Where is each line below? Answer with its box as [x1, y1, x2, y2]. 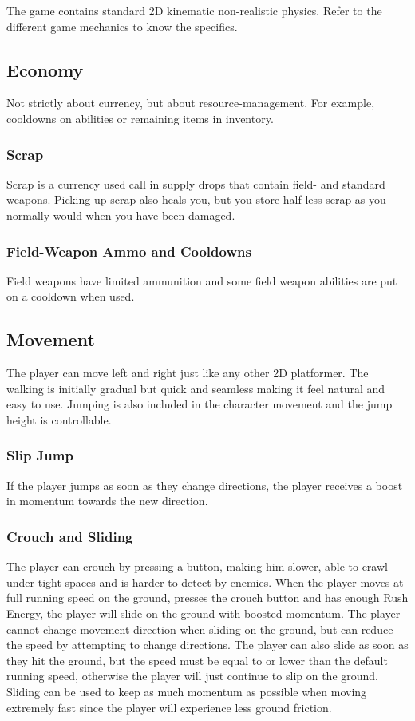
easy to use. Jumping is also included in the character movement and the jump [6, 396, 393, 412]
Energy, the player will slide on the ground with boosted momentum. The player [6, 604, 401, 621]
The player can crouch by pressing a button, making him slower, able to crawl [6, 558, 388, 575]
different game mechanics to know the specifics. [6, 18, 238, 34]
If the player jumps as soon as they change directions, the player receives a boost [6, 476, 403, 493]
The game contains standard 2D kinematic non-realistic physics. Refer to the [6, 2, 382, 18]
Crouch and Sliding [6, 526, 133, 546]
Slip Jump [6, 445, 73, 465]
